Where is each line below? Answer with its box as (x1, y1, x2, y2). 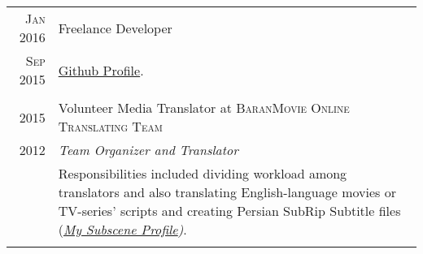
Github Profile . (58, 60, 144, 80)
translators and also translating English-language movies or (58, 183, 396, 201)
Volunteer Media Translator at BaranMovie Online (58, 98, 350, 117)
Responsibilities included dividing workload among (58, 164, 347, 183)
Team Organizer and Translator (58, 140, 238, 159)
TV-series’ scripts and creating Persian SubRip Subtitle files (58, 201, 401, 220)
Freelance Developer (58, 18, 172, 37)
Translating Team (58, 117, 163, 136)
